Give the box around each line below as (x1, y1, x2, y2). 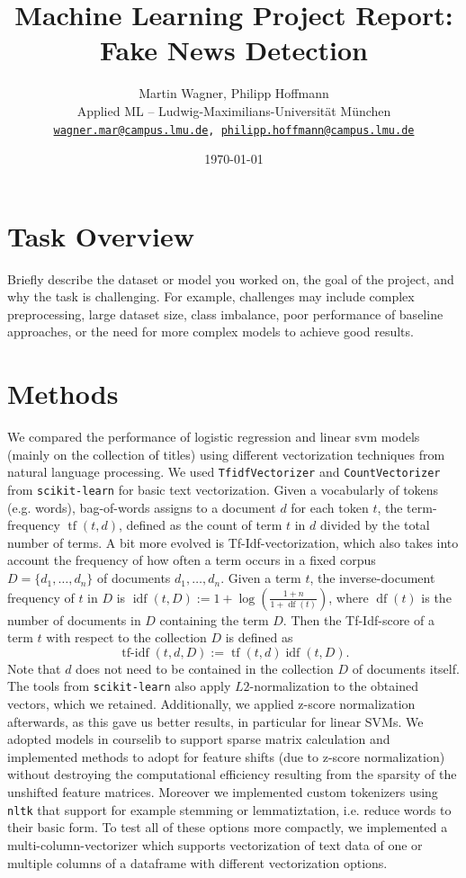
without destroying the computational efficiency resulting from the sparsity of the (7, 765, 457, 784)
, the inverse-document (309, 569, 435, 587)
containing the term (159, 610, 269, 629)
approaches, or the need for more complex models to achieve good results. (7, 322, 414, 341)
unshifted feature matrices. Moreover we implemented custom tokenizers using (7, 783, 438, 802)
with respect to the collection (46, 628, 207, 647)
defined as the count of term (126, 515, 282, 534)
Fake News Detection (100, 31, 368, 68)
